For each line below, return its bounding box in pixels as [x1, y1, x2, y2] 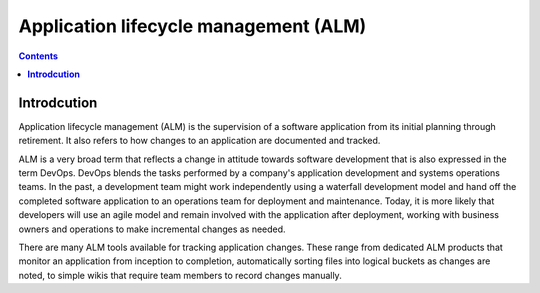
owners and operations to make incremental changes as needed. [18, 223, 286, 235]
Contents [18, 50, 59, 62]
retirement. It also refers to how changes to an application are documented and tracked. [18, 135, 381, 147]
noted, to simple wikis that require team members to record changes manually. [18, 269, 342, 281]
